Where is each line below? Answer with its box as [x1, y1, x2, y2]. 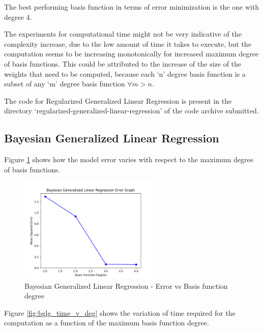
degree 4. [4, 11, 32, 22]
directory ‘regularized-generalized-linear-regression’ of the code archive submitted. [4, 105, 259, 116]
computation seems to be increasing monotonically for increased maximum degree [4, 48, 259, 59]
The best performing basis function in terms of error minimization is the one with [4, 2, 259, 12]
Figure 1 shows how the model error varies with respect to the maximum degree [4, 154, 253, 165]
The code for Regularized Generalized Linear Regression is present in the [4, 95, 232, 106]
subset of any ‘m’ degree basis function [4, 78, 125, 89]
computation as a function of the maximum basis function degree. [4, 317, 209, 328]
